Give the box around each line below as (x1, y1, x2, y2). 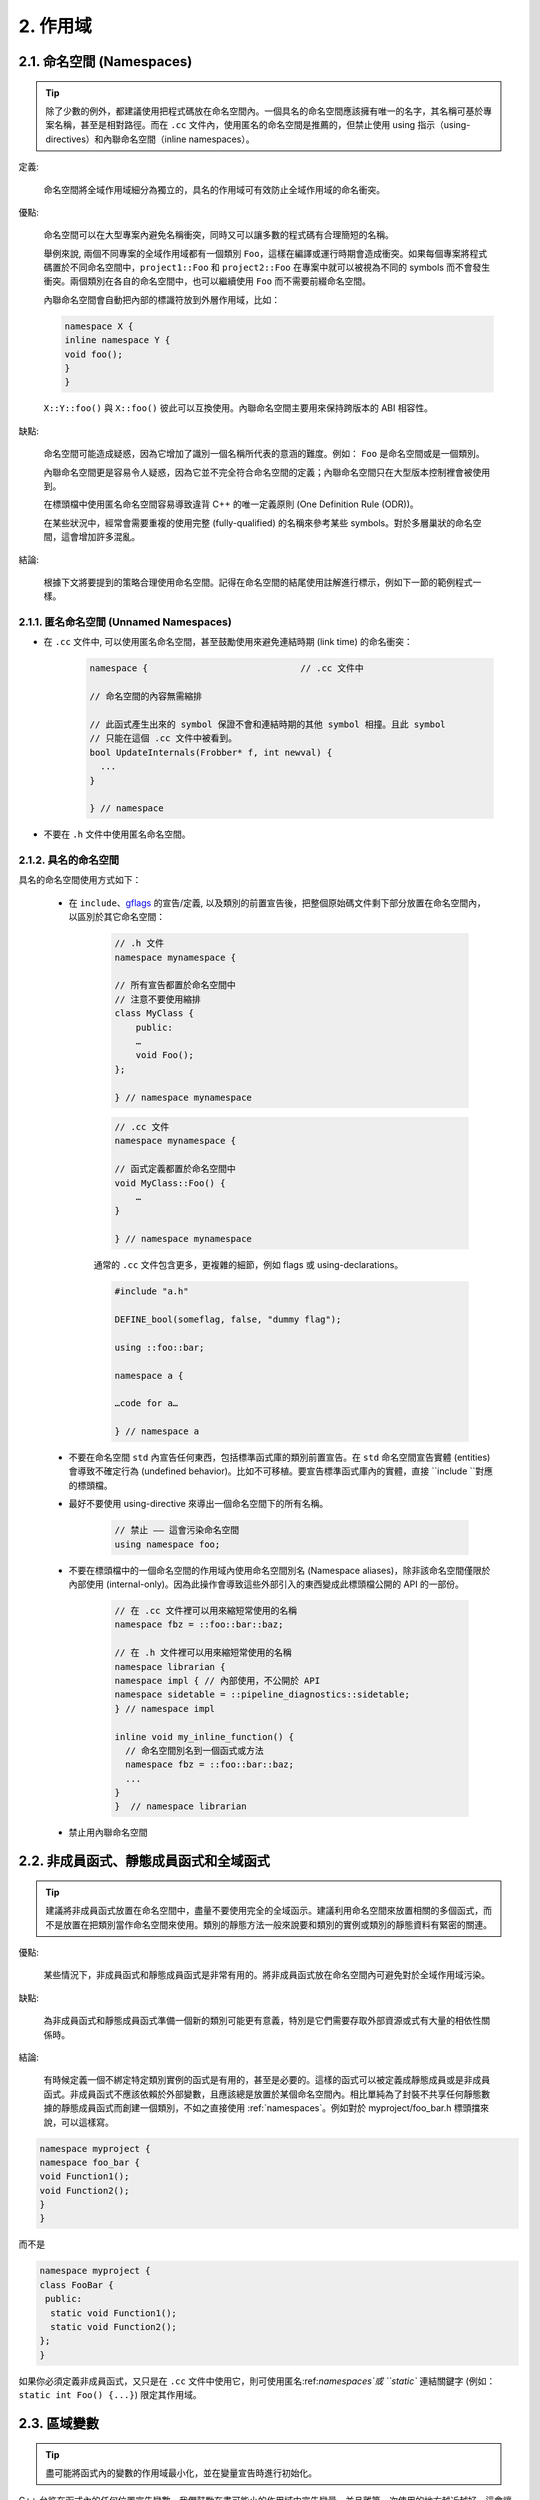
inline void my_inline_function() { (114, 1731, 295, 1742)
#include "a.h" (114, 1286, 189, 1297)
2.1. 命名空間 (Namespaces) (18, 53, 193, 70)
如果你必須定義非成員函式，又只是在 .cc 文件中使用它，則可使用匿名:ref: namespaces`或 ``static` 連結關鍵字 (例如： (18, 2375, 496, 2387)
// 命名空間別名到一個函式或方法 (125, 1745, 264, 1756)
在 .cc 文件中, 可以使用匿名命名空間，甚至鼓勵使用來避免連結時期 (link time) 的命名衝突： (43, 636, 414, 648)
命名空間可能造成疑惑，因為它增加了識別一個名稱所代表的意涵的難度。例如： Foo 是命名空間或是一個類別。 (43, 448, 485, 460)
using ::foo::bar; (114, 1341, 205, 1353)
